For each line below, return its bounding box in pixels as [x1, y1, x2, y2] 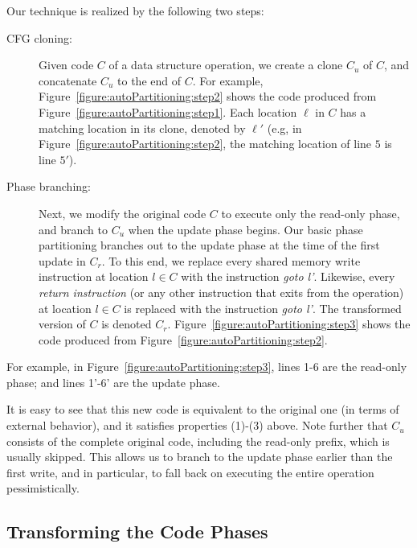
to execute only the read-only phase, [221, 204, 400, 221]
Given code [39, 56, 94, 73]
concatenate [39, 72, 97, 89]
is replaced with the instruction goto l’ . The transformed [124, 299, 402, 316]
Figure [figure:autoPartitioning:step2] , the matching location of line [39, 135, 372, 152]
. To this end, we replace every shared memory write [101, 252, 361, 269]
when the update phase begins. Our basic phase [128, 220, 363, 237]
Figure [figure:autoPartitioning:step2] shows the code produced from [39, 88, 377, 105]
